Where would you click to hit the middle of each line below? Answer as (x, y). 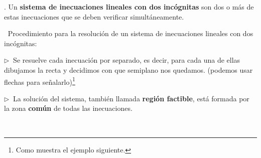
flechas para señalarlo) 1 (40, 81)
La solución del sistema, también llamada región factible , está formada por (131, 98)
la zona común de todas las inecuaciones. (68, 108)
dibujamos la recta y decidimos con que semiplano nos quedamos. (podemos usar (128, 69)
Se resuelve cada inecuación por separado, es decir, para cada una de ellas (127, 60)
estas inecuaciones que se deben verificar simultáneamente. (94, 16)
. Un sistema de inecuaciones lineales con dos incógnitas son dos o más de (129, 7)
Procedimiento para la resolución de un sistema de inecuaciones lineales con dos (130, 33)
